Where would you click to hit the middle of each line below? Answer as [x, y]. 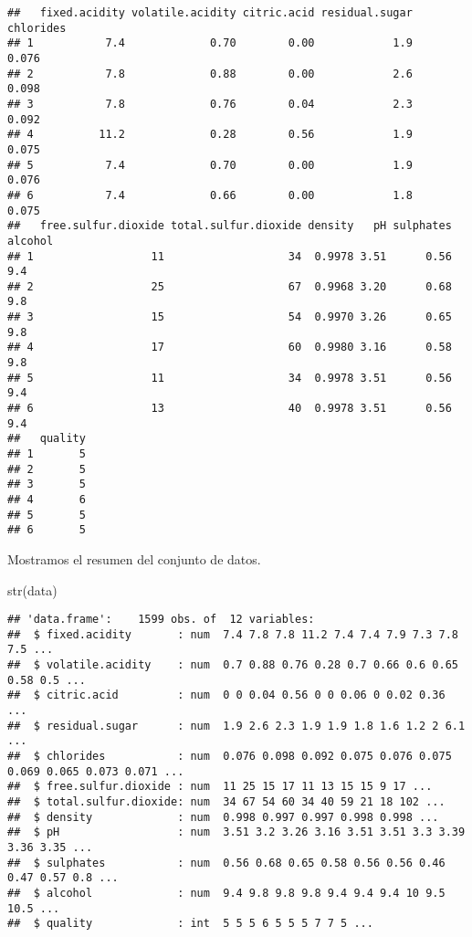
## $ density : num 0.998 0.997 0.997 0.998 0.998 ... [223, 817]
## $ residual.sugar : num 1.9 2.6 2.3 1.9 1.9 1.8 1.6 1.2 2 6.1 [236, 726]
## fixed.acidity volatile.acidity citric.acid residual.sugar [210, 13]
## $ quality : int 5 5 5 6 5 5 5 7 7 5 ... [190, 924]
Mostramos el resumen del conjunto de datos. [134, 558]
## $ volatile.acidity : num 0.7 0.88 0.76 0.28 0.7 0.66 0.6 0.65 [233, 665]
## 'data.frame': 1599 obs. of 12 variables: [161, 620]
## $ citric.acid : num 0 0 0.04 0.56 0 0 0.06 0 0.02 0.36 [226, 695]
